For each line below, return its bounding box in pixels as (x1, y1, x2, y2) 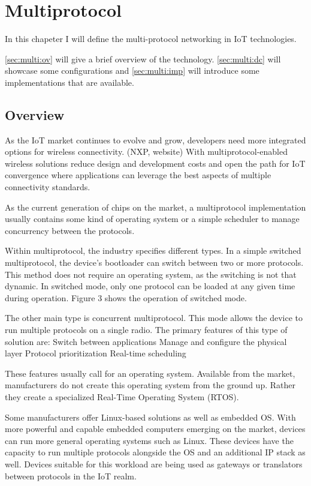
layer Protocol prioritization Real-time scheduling (5, 347, 186, 359)
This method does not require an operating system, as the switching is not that (5, 268, 297, 280)
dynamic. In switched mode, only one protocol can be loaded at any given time (5, 280, 295, 292)
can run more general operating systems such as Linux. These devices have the (5, 434, 294, 446)
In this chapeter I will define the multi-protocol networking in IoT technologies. (5, 32, 297, 45)
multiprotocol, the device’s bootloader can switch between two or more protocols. (5, 256, 304, 269)
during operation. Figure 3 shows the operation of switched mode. (5, 291, 247, 304)
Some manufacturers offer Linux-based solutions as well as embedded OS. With (5, 410, 296, 423)
